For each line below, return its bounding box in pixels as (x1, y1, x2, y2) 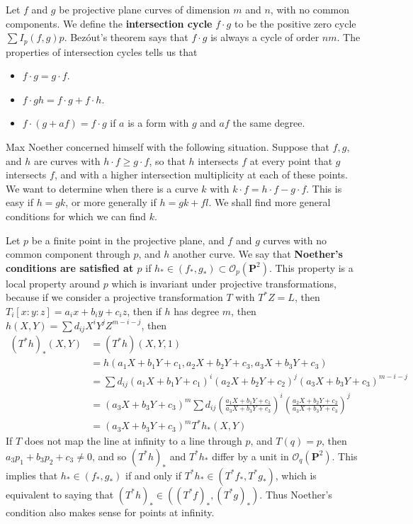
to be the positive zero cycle (234, 16, 356, 30)
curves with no (263, 232, 327, 247)
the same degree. (232, 115, 305, 130)
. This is (306, 181, 342, 195)
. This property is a (268, 260, 353, 275)
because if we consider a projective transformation (6, 290, 223, 304)
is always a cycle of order (210, 30, 319, 45)
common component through (6, 246, 130, 261)
